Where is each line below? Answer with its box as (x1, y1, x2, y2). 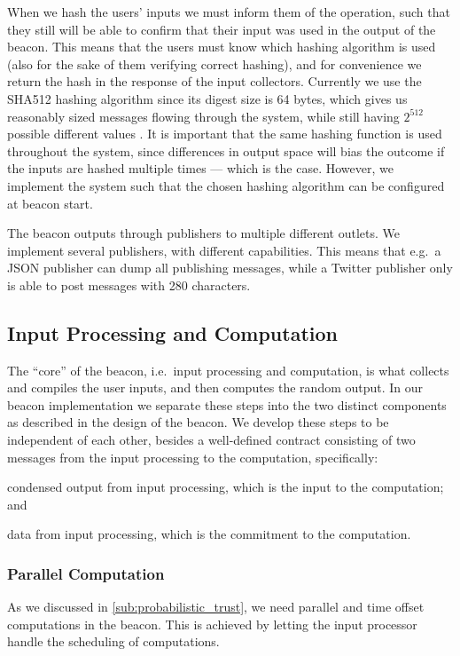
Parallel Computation (7, 562, 165, 584)
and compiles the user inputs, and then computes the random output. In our (7, 378, 424, 397)
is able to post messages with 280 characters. (7, 275, 251, 294)
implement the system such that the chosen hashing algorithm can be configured (7, 176, 445, 194)
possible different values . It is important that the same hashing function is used (7, 124, 442, 143)
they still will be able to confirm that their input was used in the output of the (7, 20, 436, 38)
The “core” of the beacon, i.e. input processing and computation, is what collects (7, 360, 449, 379)
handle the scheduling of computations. (7, 632, 220, 651)
